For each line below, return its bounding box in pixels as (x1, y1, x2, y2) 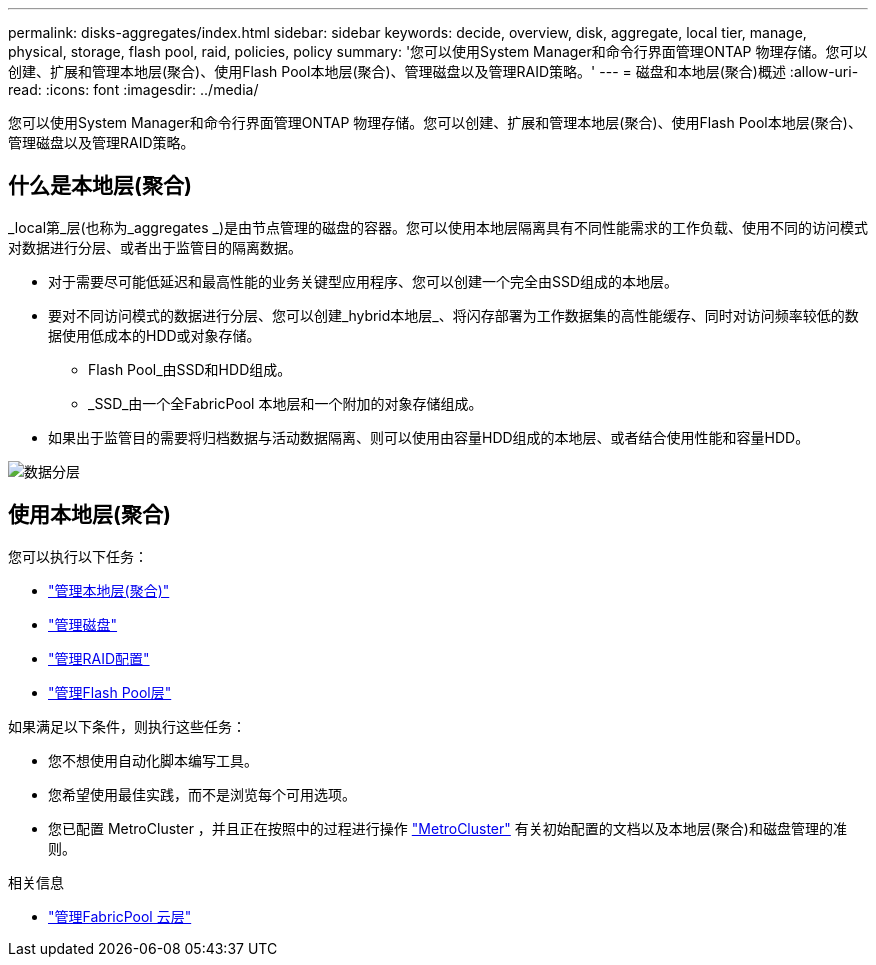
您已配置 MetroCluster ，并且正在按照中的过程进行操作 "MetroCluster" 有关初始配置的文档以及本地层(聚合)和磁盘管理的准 (48, 819, 847, 837)
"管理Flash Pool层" (48, 683, 172, 701)
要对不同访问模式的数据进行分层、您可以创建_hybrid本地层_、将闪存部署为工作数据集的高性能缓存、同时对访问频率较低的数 (48, 306, 859, 324)
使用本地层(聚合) (8, 502, 171, 528)
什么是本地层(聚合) (8, 173, 192, 199)
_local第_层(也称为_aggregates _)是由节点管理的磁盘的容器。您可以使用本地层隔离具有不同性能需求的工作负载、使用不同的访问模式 (8, 218, 869, 236)
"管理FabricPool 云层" (48, 907, 192, 925)
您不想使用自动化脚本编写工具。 (48, 751, 258, 769)
